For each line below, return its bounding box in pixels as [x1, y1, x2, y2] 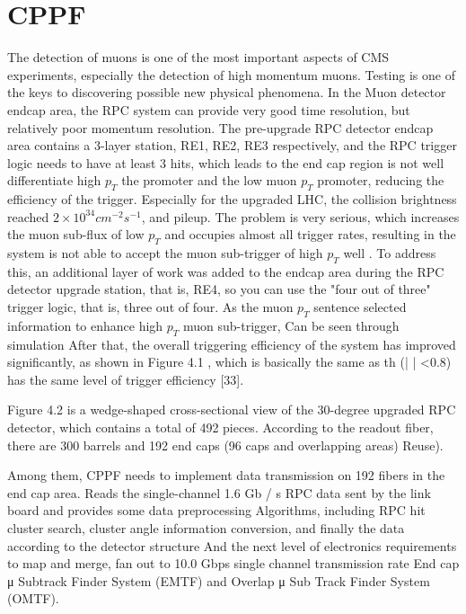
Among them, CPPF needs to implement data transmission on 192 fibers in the [7, 466, 445, 485]
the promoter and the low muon [121, 171, 297, 190]
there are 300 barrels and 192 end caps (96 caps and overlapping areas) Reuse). [7, 435, 444, 454]
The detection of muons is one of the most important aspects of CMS [7, 48, 390, 67]
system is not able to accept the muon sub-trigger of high [7, 244, 323, 263]
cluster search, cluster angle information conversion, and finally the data [7, 518, 405, 537]
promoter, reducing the [317, 171, 444, 190]
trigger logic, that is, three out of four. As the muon [7, 298, 294, 316]
